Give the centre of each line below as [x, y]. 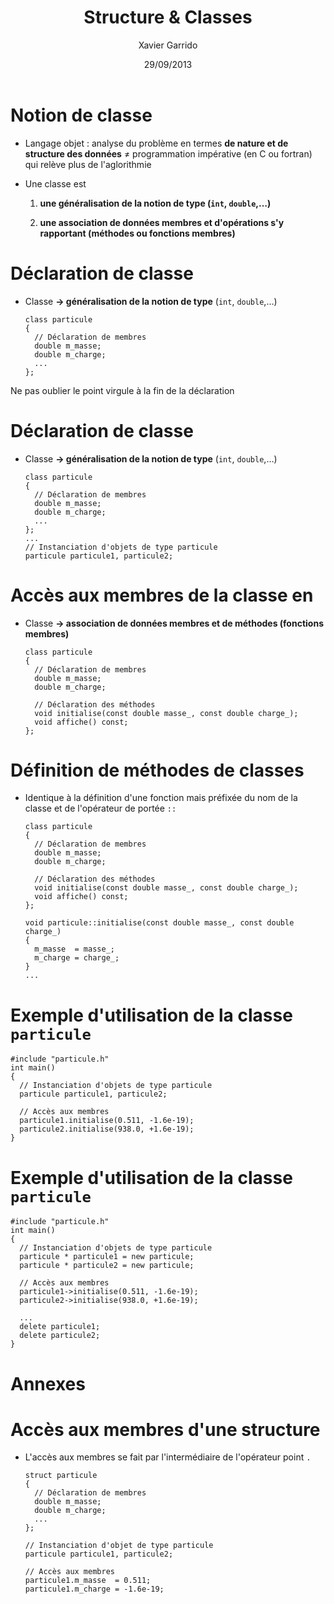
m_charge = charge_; [77, 958]
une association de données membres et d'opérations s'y [162, 222]
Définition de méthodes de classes [157, 770]
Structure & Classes [168, 17]
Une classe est [55, 183]
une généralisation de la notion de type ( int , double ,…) [155, 203]
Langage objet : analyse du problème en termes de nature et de [156, 143]
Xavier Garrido [168, 45]
